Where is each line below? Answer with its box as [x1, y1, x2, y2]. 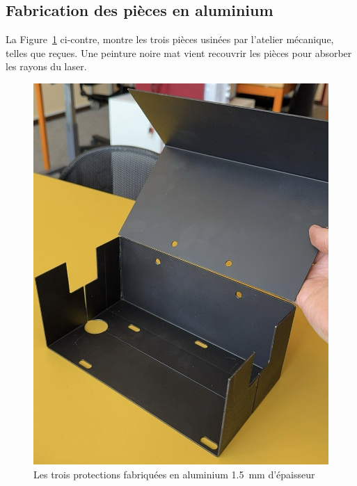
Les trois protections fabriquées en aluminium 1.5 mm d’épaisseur [33, 467, 315, 481]
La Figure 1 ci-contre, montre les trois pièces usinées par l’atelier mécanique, [6, 32, 334, 47]
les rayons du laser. [6, 59, 87, 74]
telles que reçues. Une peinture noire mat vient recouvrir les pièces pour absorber [6, 45, 352, 60]
